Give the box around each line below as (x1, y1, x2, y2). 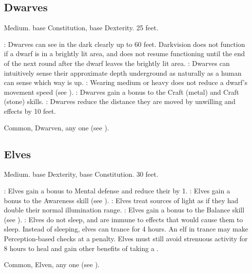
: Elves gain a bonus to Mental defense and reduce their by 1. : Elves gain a (4, 185, 230, 195)
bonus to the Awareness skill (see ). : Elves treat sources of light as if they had (4, 195, 238, 205)
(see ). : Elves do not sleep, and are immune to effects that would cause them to (4, 214, 243, 224)
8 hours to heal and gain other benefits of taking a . (4, 243, 159, 253)
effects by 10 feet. (4, 105, 56, 116)
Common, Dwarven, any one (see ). (4, 122, 109, 132)
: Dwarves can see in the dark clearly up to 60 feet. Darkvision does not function (4, 39, 245, 49)
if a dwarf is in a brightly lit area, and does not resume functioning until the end (4, 48, 245, 59)
